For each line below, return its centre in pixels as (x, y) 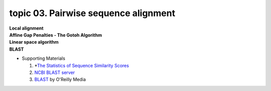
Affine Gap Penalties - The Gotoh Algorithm (56, 35)
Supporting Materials (43, 58)
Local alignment (26, 28)
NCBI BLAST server (55, 72)
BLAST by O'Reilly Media (60, 79)
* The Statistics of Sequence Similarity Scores (82, 65)
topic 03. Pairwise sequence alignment (92, 13)
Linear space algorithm (34, 42)
